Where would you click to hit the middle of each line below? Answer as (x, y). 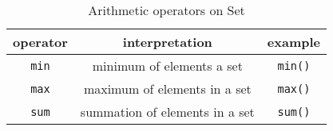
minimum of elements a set (167, 65)
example (294, 42)
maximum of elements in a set (167, 89)
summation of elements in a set (167, 112)
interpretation (167, 42)
